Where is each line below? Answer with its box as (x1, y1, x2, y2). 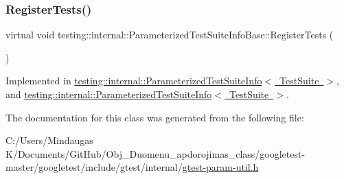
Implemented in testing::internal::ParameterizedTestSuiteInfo (5, 73, 262, 88)
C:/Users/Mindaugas (5, 133, 93, 147)
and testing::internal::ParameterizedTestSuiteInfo (5, 87, 212, 101)
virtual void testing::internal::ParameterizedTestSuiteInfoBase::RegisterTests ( (5, 27, 334, 42)
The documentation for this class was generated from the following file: (5, 110, 304, 124)
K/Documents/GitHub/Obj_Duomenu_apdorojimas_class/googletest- (5, 146, 306, 160)
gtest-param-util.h (182, 160, 259, 174)
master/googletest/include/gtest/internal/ (5, 160, 183, 174)
